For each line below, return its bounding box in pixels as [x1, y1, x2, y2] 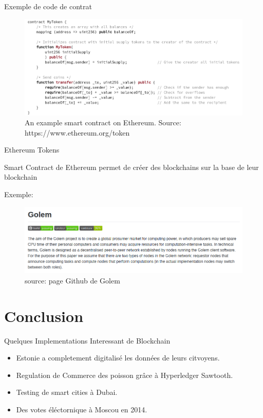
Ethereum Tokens [4, 144, 60, 155]
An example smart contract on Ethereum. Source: [25, 117, 181, 128]
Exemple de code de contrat [4, 1, 92, 11]
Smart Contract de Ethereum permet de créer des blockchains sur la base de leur [4, 161, 259, 172]
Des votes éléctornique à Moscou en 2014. [16, 404, 147, 414]
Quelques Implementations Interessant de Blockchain [4, 335, 171, 346]
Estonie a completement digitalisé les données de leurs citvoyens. [16, 352, 220, 363]
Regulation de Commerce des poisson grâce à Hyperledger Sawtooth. [16, 369, 233, 380]
